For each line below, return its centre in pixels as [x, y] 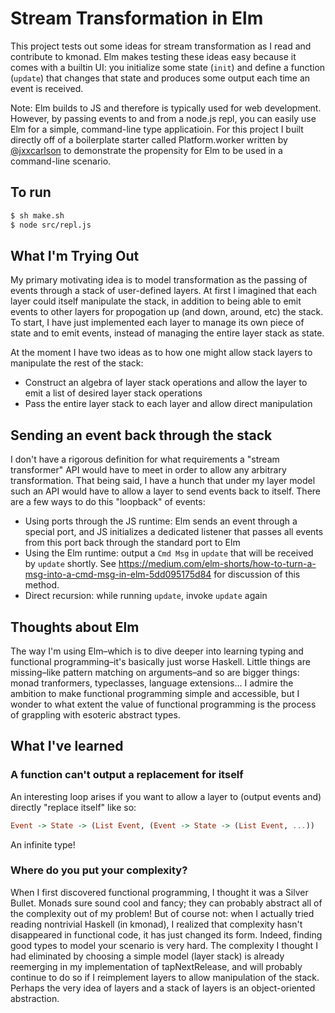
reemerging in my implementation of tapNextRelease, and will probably [156, 966]
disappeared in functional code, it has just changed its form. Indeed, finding [166, 934]
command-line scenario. [61, 161]
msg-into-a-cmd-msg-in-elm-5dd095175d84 [118, 574]
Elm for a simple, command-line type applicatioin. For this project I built [157, 129]
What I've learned [67, 746]
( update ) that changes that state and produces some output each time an [160, 78]
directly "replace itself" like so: [73, 807]
